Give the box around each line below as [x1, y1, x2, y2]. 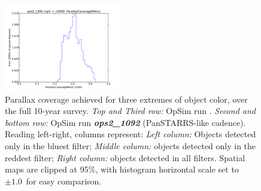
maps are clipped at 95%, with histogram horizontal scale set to [5, 163, 239, 175]
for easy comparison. [26, 174, 102, 187]
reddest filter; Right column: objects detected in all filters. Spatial [5, 151, 245, 164]
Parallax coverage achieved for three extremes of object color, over [5, 93, 248, 105]
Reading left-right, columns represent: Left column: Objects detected [5, 128, 256, 140]
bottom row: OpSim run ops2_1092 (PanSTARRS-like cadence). [5, 116, 246, 128]
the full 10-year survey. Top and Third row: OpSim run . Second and [5, 104, 256, 117]
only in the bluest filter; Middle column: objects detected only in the [5, 139, 256, 152]
